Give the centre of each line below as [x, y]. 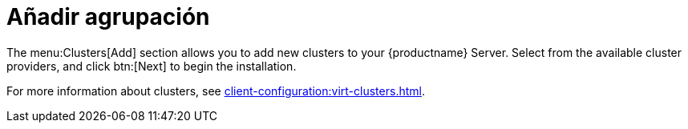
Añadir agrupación [108, 17]
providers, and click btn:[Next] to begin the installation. [152, 66]
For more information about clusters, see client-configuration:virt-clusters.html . [216, 91]
